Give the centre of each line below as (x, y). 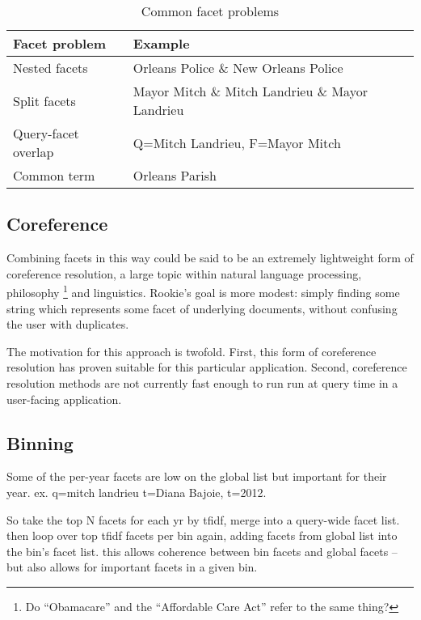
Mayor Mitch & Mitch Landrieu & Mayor (250, 91)
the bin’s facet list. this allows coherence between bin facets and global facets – (202, 551)
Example (161, 43)
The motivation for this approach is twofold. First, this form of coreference (192, 351)
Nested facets (51, 68)
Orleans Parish (175, 175)
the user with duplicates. (68, 324)
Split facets (44, 100)
